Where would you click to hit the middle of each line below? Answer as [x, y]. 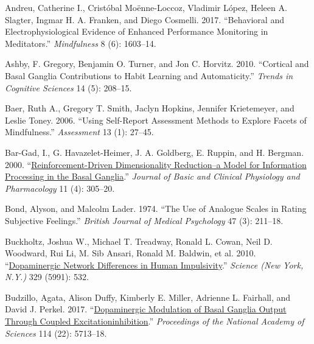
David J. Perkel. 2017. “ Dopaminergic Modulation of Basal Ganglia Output [146, 309]
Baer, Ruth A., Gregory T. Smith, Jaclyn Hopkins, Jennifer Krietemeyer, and [150, 108]
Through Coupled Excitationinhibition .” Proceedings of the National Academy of [155, 321]
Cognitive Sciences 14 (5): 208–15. [68, 87]
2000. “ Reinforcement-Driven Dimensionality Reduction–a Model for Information [156, 164]
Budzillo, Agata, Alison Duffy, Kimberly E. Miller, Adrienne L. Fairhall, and [148, 297]
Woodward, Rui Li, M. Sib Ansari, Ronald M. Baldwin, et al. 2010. [131, 253]
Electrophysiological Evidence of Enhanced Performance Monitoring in [137, 31]
